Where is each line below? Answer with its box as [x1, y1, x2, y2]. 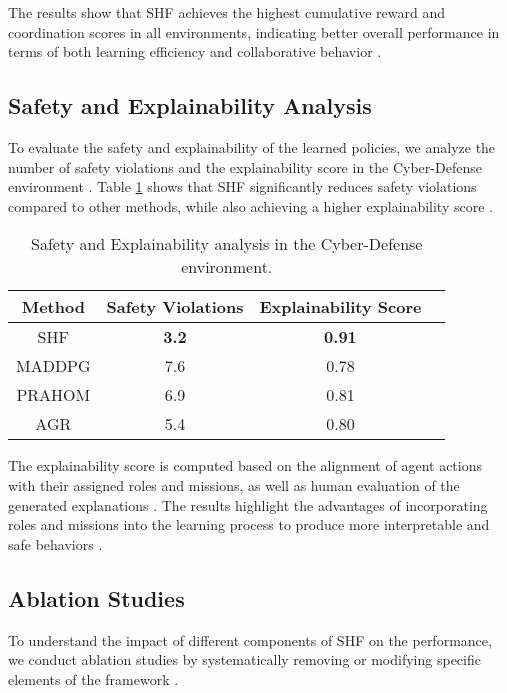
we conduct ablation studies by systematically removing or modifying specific [8, 649, 481, 670]
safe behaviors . [8, 533, 103, 554]
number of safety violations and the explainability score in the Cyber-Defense [8, 156, 482, 177]
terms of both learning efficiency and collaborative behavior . [8, 41, 382, 62]
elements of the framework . [8, 668, 179, 689]
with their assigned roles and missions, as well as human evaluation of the [8, 474, 460, 495]
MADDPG [16, 354, 91, 378]
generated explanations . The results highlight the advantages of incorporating [8, 494, 488, 515]
